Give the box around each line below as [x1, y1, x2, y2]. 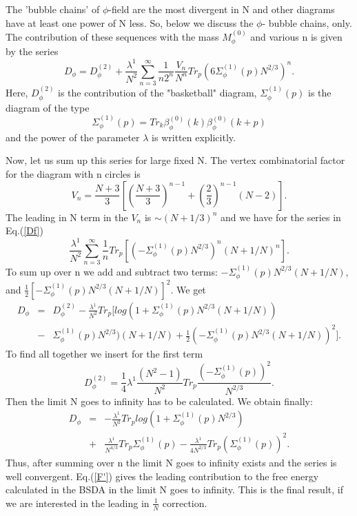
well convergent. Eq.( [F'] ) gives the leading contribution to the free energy [6, 468, 319, 483]
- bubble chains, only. [262, 15, 352, 30]
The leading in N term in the [6, 209, 128, 224]
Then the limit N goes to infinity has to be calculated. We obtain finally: [6, 393, 313, 408]
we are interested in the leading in [6, 495, 150, 510]
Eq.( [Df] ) [6, 223, 43, 238]
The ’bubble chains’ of [6, 2, 100, 16]
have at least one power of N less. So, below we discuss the [6, 15, 254, 30]
